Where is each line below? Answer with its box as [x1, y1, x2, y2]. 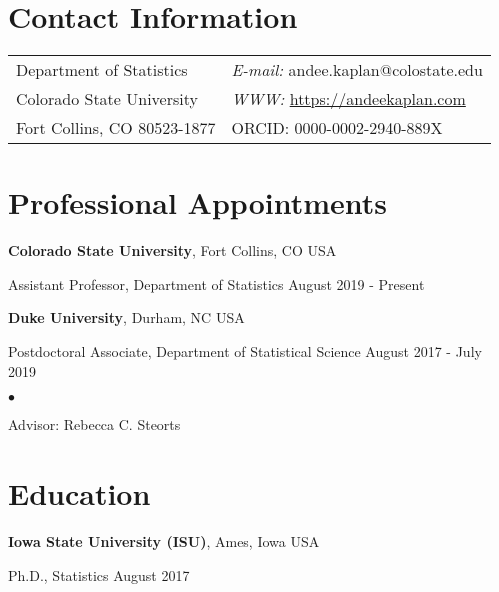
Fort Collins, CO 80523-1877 [16, 116, 216, 140]
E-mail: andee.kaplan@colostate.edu [231, 58, 483, 82]
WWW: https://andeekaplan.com [231, 87, 466, 111]
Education [8, 473, 151, 513]
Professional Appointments [8, 182, 387, 223]
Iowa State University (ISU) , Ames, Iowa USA [8, 530, 320, 551]
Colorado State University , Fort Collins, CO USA [8, 240, 337, 261]
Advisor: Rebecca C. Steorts [8, 414, 181, 435]
